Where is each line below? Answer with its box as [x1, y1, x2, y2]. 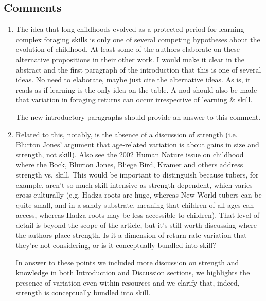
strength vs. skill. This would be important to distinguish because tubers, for [15, 169, 259, 180]
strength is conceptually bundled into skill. [15, 287, 151, 298]
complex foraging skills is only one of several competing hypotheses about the [15, 33, 260, 44]
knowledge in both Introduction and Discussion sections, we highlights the [15, 267, 250, 278]
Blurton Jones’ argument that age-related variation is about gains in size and [15, 139, 259, 150]
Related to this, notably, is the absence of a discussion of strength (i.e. [15, 129, 238, 139]
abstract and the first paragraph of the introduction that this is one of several [15, 64, 261, 75]
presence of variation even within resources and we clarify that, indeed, [15, 277, 240, 288]
